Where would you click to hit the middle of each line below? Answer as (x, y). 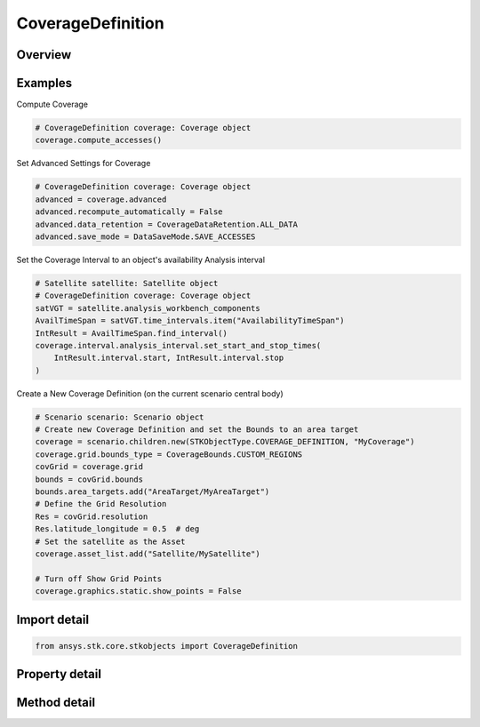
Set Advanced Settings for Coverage (84, 164)
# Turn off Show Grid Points (99, 579)
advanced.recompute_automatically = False (129, 212)
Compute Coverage (52, 104)
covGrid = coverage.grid (89, 467)
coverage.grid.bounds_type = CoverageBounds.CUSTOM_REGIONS (169, 454)
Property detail (59, 674)
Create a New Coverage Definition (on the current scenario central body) (150, 393)
